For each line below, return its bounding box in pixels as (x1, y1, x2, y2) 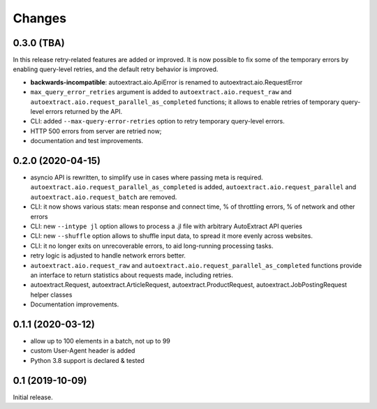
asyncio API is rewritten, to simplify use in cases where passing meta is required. (30, 173, 263, 181)
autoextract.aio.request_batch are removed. (30, 193, 177, 201)
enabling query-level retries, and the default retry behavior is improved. (13, 65, 219, 73)
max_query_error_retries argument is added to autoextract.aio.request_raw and (30, 88, 293, 96)
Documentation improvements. (30, 300, 119, 308)
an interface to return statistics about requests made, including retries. (30, 271, 233, 279)
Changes (13, 10, 66, 26)
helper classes (30, 290, 73, 299)
